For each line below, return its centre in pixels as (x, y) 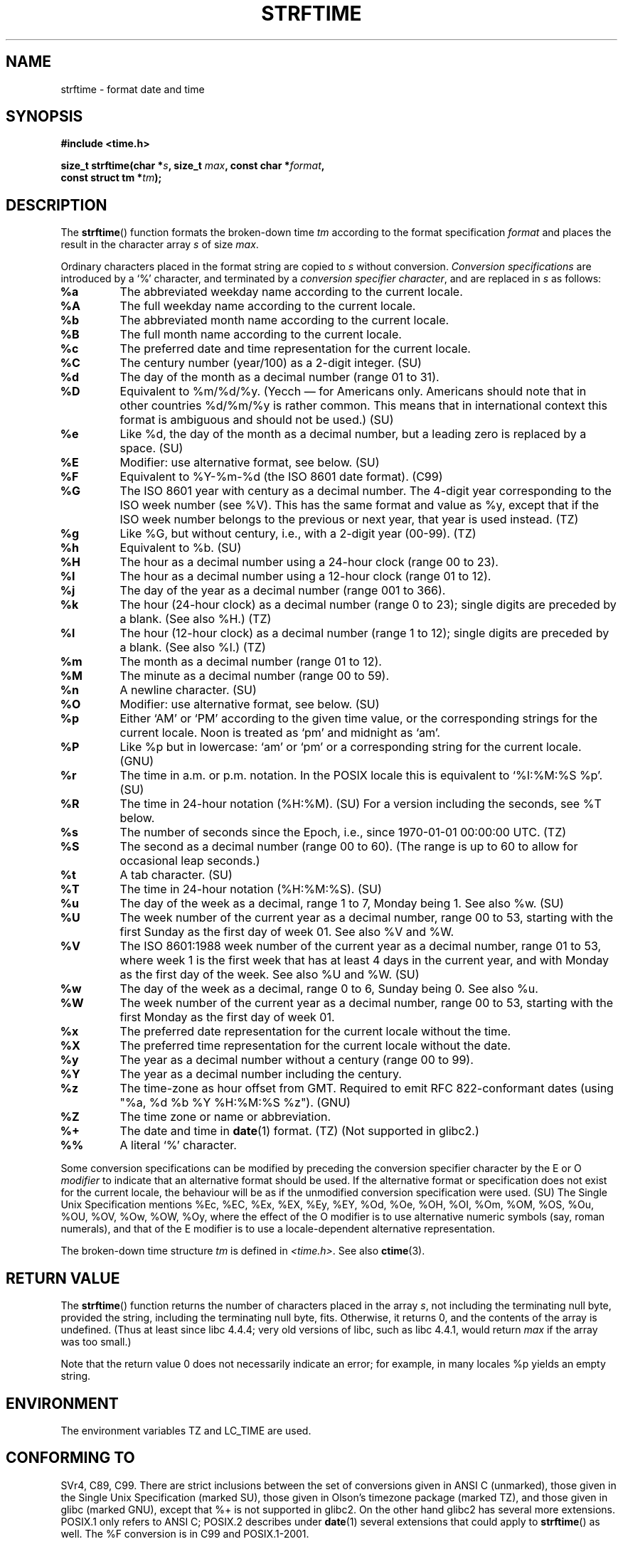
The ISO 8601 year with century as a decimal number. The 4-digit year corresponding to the (366, 491)
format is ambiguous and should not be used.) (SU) (257, 420)
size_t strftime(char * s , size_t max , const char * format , (193, 166)
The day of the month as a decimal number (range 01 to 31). (279, 377)
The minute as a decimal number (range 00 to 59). (255, 676)
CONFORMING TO (70, 1458)
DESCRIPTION (57, 205)
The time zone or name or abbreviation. (225, 1117)
